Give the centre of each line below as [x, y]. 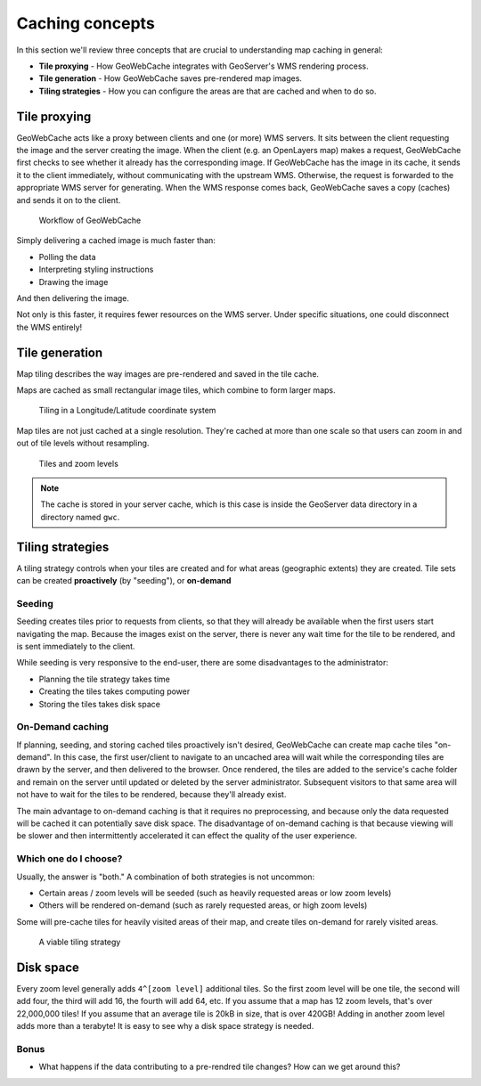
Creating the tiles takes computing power [114, 691]
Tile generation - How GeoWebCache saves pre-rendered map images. [171, 78]
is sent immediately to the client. [76, 646]
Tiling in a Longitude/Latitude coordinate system [127, 411]
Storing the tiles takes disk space [99, 704]
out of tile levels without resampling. [83, 443]
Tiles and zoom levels [79, 463]
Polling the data [68, 257]
